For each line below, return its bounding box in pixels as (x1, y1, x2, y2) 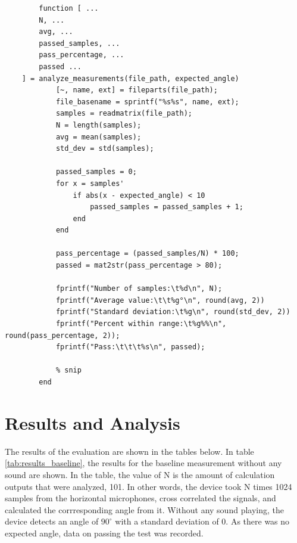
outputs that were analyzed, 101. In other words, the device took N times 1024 (5, 480, 292, 492)
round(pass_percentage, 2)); (5, 331, 120, 340)
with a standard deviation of (115, 515, 219, 528)
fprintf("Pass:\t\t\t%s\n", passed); (55, 343, 205, 352)
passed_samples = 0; (55, 167, 137, 176)
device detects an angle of (5, 515, 99, 528)
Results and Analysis (5, 410, 180, 435)
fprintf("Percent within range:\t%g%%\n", (55, 319, 227, 328)
